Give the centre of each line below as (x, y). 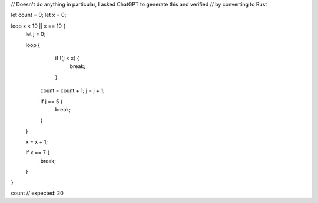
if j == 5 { (52, 101)
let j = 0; (36, 34)
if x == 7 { (38, 153)
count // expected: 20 (37, 193)
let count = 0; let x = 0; (39, 15)
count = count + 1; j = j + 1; (73, 90)
